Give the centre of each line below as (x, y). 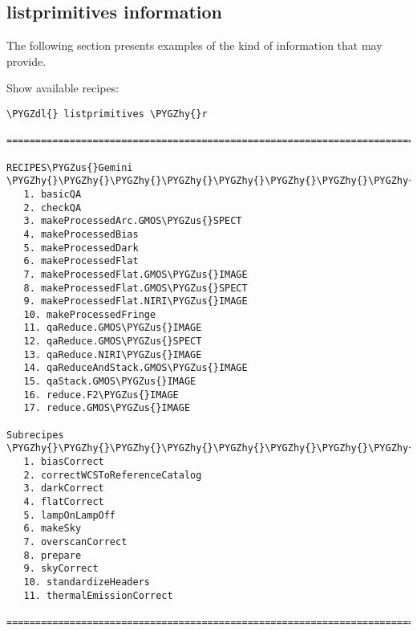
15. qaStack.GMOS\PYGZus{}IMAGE (110, 382)
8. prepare (53, 555)
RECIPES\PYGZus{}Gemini (70, 167)
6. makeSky (53, 529)
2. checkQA (53, 208)
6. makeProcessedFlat (81, 261)
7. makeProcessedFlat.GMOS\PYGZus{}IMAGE (136, 274)
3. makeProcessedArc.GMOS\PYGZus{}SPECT (133, 221)
